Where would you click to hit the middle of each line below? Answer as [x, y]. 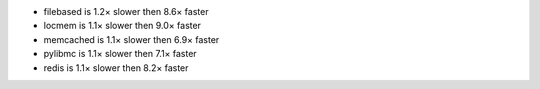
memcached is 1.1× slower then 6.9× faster [131, 39]
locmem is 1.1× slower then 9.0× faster [122, 26]
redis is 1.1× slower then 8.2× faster [116, 67]
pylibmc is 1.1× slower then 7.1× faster [120, 54]
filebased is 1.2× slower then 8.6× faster [126, 11]
